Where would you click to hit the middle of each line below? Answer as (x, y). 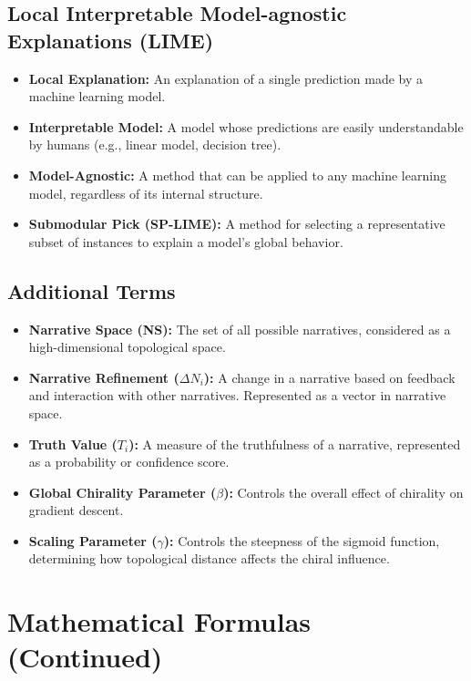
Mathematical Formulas (159, 621)
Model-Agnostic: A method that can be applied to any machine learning (237, 175)
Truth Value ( (73, 444)
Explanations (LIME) (111, 40)
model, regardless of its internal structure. (146, 193)
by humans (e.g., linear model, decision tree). (155, 144)
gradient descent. (76, 510)
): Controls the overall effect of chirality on (343, 492)
